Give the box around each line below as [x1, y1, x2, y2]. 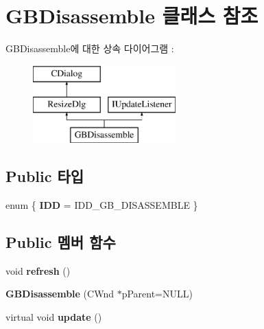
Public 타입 [5, 166, 84, 187]
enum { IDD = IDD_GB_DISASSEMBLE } [5, 197, 198, 212]
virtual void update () [5, 309, 102, 324]
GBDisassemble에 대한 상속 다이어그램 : [5, 41, 174, 56]
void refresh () [5, 263, 71, 277]
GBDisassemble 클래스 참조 [5, 1, 259, 30]
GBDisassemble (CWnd [5, 286, 114, 301]
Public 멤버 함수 [5, 231, 116, 252]
